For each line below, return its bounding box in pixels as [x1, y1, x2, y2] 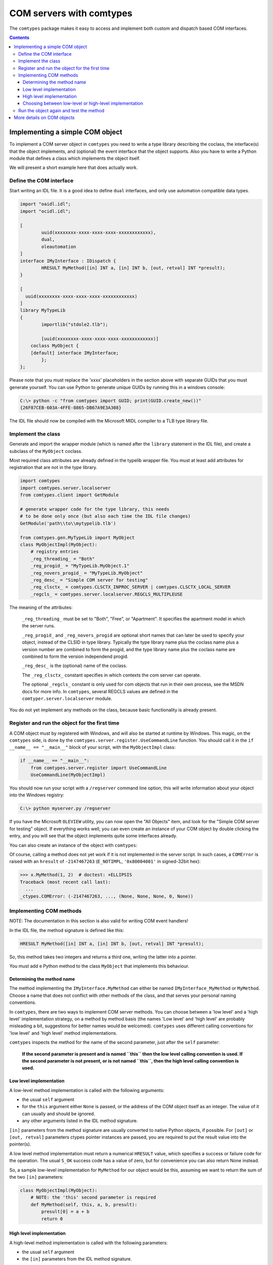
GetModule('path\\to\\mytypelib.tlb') [20, 520, 116, 526]
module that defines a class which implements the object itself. [9, 155, 141, 161]
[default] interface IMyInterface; [30, 350, 119, 356]
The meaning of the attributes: [9, 604, 73, 610]
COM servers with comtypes [9, 8, 132, 19]
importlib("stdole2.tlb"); [41, 322, 108, 327]
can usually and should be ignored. [22, 1111, 96, 1117]
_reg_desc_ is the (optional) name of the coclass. [22, 663, 127, 669]
